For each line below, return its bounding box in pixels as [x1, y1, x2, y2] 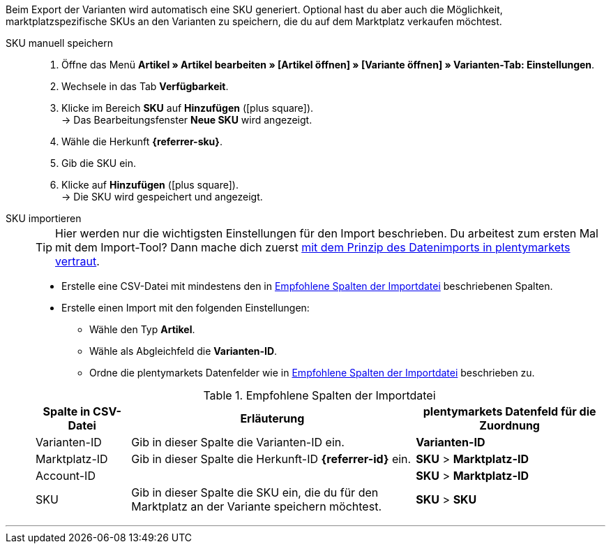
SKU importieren [6, 212, 82, 224]
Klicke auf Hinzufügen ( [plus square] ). [61, 179, 239, 191]
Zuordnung [479, 418, 540, 432]
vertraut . [55, 254, 100, 268]
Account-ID [36, 469, 96, 483]
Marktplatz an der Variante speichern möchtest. [131, 499, 382, 513]
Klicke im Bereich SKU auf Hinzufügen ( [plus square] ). [61, 102, 314, 114]
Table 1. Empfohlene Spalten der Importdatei [203, 388, 436, 402]
